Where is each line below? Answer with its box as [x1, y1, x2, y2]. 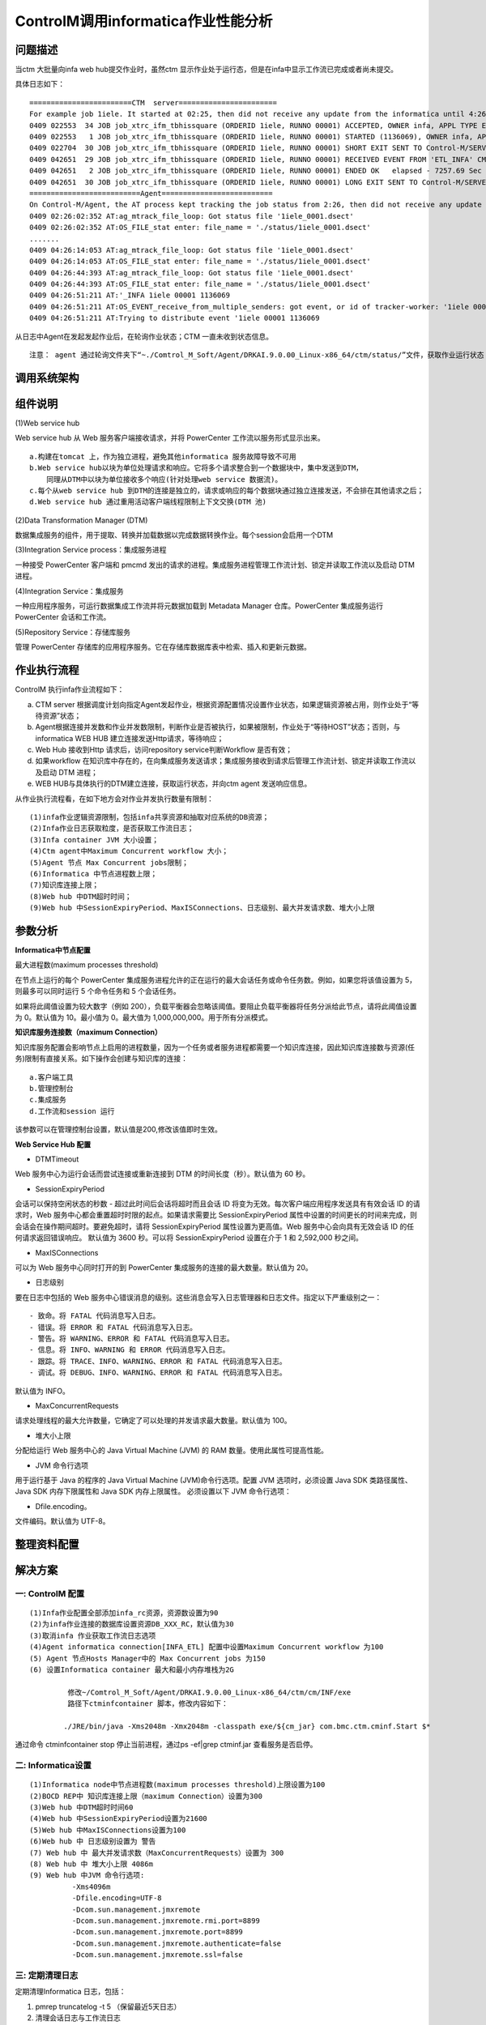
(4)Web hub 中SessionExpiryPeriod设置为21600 [29, 1814, 208, 1823]
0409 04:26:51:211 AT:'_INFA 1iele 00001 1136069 [29, 291, 231, 300]
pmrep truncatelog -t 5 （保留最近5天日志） [35, 2002, 181, 2011]
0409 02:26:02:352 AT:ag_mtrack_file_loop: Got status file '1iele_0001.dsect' [29, 211, 354, 220]
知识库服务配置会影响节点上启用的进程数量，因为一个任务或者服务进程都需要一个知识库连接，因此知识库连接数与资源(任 [15, 1042, 416, 1052]
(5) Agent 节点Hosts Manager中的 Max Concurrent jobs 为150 [29, 1653, 266, 1663]
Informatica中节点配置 [15, 945, 91, 955]
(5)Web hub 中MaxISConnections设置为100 [29, 1825, 186, 1835]
